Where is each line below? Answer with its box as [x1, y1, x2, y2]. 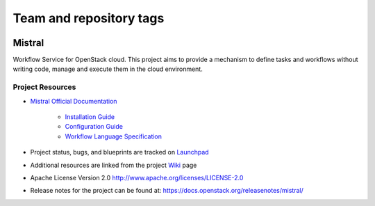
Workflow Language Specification [65, 132, 162, 141]
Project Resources [12, 82, 76, 92]
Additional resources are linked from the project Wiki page [30, 161, 197, 169]
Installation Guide [65, 112, 115, 121]
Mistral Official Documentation [30, 97, 117, 105]
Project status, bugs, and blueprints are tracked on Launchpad [30, 148, 209, 157]
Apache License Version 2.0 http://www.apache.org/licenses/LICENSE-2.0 [30, 173, 244, 182]
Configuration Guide [65, 122, 123, 131]
